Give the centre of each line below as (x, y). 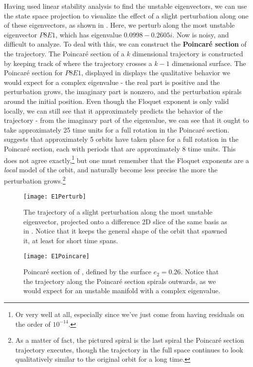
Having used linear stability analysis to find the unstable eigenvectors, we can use (126, 6)
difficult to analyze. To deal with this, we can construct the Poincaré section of (125, 44)
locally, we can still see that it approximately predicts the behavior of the (113, 110)
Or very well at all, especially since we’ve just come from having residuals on (130, 314)
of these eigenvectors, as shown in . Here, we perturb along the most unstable (119, 25)
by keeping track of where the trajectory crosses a (78, 63)
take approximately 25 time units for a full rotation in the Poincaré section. (117, 129)
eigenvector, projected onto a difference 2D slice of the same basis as (125, 221)
